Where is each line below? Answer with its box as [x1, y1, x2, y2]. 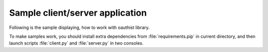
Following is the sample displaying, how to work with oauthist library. [9, 25, 150, 30]
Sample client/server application [9, 7, 147, 18]
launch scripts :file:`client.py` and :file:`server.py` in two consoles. [9, 40, 144, 46]
